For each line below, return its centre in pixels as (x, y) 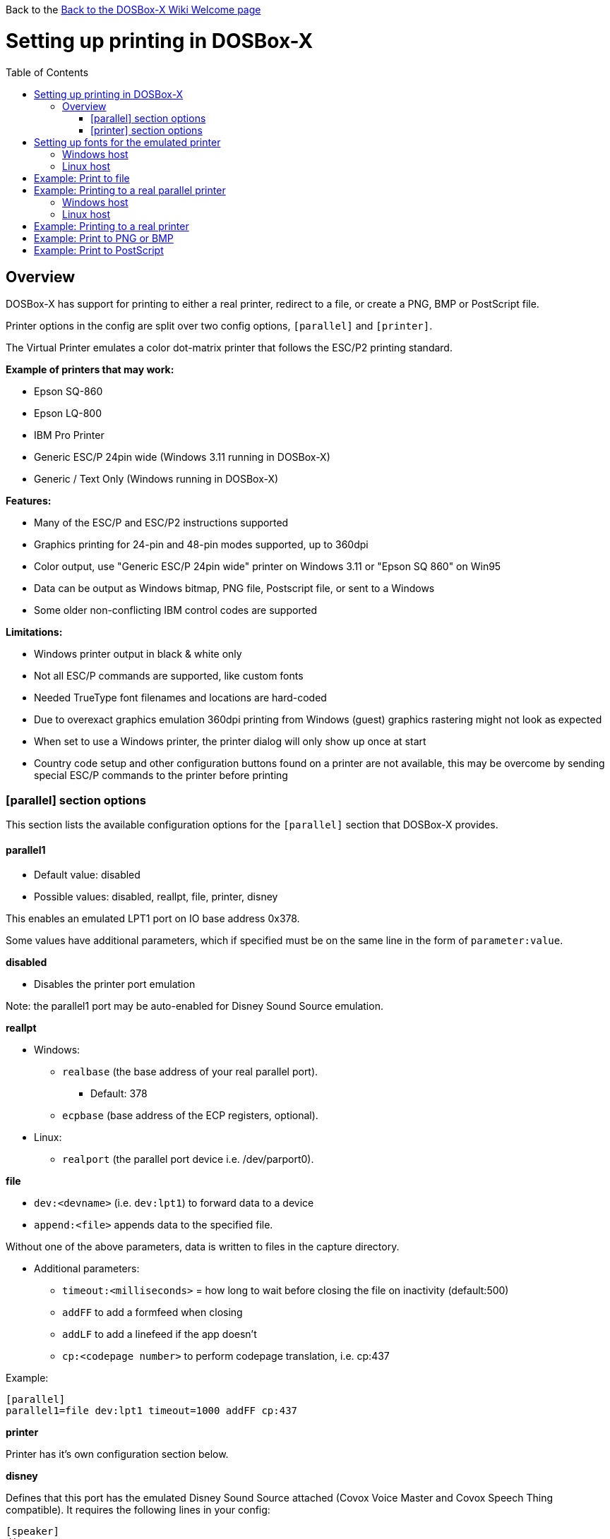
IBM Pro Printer (69, 435)
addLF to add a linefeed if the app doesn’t (160, 1334)
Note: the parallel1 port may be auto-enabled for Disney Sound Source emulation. (195, 1006)
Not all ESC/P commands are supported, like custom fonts (169, 676)
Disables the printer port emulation (115, 984)
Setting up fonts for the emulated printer (127, 142)
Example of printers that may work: (90, 370)
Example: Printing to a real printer (112, 226)
